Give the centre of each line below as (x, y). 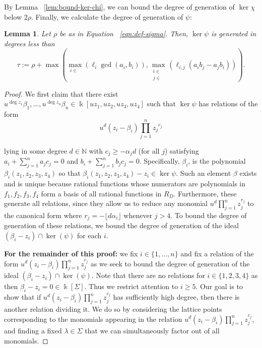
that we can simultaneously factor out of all (152, 331)
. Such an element (204, 173)
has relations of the (228, 103)
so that (70, 173)
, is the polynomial (217, 161)
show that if (23, 297)
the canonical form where (43, 215)
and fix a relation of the (217, 253)
